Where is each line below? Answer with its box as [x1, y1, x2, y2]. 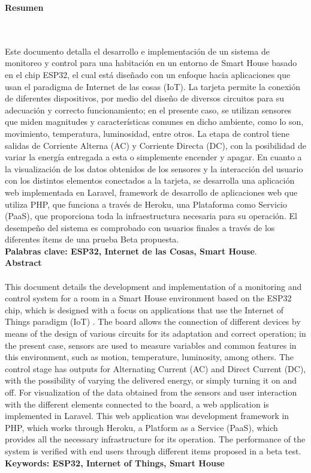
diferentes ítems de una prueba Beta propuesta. [5, 233, 179, 246]
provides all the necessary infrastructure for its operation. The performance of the [5, 433, 306, 445]
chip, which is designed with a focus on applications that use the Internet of [5, 303, 284, 316]
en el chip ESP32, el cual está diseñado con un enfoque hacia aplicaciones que [5, 68, 291, 80]
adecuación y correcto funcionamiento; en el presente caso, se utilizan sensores [5, 103, 292, 116]
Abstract [5, 256, 42, 269]
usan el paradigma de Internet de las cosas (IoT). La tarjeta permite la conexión [5, 80, 300, 92]
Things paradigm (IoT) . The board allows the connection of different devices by [5, 315, 301, 328]
